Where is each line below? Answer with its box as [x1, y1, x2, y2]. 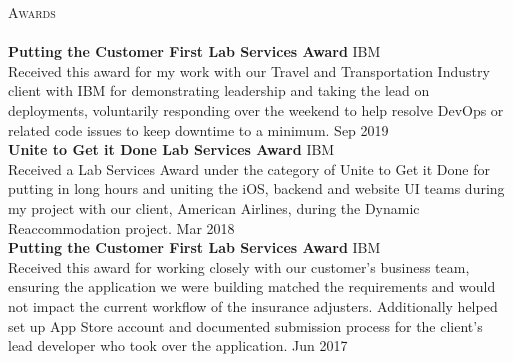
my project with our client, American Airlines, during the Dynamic [8, 197, 420, 218]
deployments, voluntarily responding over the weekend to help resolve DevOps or [8, 99, 504, 120]
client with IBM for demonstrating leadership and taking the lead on [8, 80, 430, 101]
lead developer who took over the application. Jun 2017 [8, 335, 348, 356]
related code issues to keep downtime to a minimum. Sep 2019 [8, 119, 389, 140]
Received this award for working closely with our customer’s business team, [8, 256, 470, 277]
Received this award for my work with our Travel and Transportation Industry [8, 60, 490, 81]
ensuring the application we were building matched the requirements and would [8, 276, 496, 297]
